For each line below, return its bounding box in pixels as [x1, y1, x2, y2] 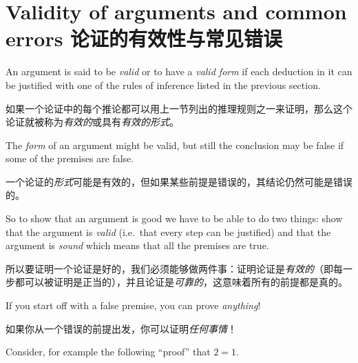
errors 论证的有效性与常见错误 [6, 24, 283, 52]
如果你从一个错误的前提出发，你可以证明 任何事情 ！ [6, 321, 237, 335]
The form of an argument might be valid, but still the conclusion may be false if [6, 137, 344, 152]
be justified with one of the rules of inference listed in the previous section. [6, 77, 321, 92]
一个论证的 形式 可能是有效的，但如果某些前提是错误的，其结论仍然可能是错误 [6, 174, 352, 188]
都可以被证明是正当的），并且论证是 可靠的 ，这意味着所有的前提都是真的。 [14, 275, 348, 289]
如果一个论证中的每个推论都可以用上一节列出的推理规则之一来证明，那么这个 [6, 101, 352, 115]
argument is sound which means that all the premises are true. [6, 238, 269, 253]
